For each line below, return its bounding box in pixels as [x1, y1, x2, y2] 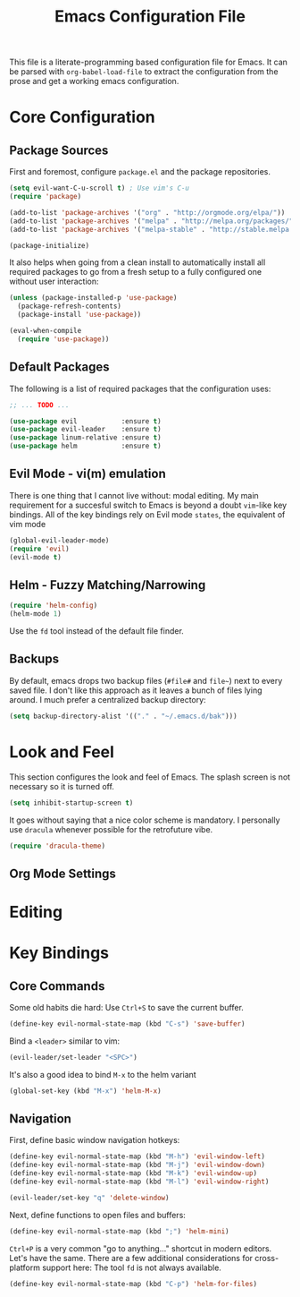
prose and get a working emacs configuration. [9, 76, 179, 87]
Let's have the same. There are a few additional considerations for [9, 1252, 253, 1263]
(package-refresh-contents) [17, 302, 122, 311]
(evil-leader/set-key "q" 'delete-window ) [9, 1193, 170, 1202]
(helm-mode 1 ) [9, 610, 62, 619]
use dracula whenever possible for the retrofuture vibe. [9, 823, 213, 834]
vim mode [9, 518, 46, 529]
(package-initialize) [9, 241, 90, 250]
